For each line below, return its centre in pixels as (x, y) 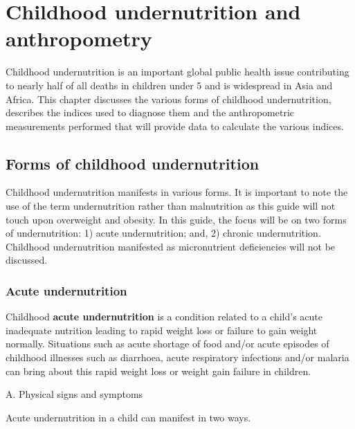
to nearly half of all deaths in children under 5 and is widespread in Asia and (169, 85)
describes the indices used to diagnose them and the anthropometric (150, 112)
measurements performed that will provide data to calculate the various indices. (175, 126)
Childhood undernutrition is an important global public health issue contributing (177, 72)
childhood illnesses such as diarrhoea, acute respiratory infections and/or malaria (177, 357)
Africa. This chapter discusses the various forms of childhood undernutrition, (169, 99)
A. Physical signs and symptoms (74, 394)
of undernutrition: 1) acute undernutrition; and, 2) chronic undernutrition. (163, 233)
